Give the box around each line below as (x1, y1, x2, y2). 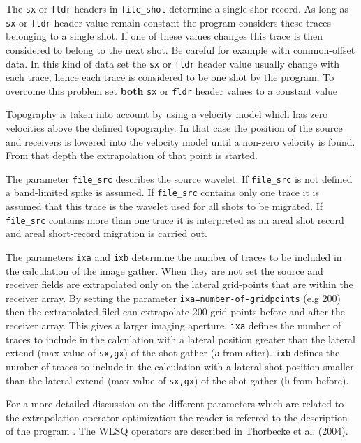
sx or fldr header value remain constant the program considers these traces (6, 15, 331, 29)
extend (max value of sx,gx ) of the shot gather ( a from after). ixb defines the (6, 345, 340, 360)
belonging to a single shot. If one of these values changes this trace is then (6, 29, 323, 43)
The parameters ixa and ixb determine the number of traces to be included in (6, 249, 342, 264)
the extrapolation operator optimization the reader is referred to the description (6, 410, 348, 424)
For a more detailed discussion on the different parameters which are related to (6, 396, 344, 411)
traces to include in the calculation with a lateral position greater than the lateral (6, 331, 355, 346)
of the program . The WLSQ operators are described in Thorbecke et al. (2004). (6, 423, 348, 438)
